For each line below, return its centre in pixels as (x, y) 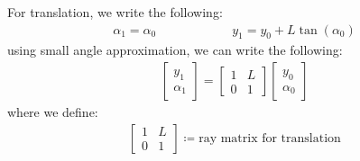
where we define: (53, 112)
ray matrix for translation (270, 138)
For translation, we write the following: (115, 12)
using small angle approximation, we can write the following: (175, 50)
